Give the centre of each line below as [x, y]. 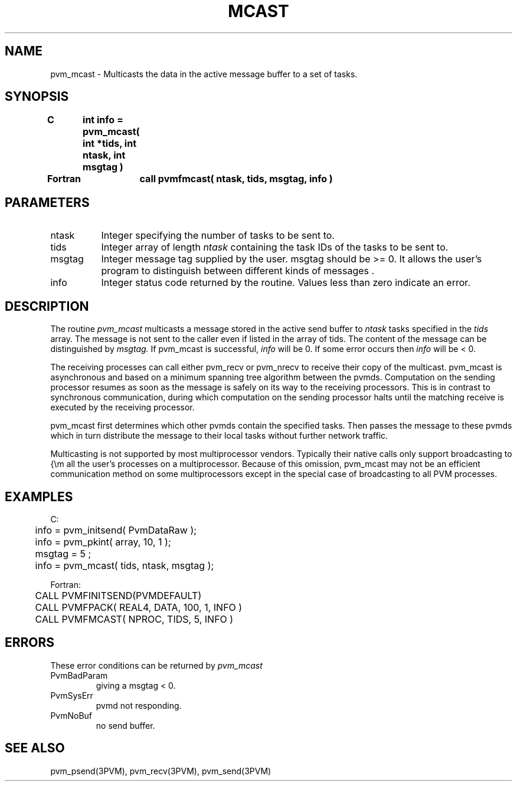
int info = [103, 120]
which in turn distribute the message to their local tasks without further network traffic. [219, 436]
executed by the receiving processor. [122, 407]
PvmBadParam [79, 675]
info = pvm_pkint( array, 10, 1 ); [103, 542]
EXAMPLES [39, 496]
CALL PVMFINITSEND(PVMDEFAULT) [118, 595]
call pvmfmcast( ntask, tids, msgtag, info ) [236, 179]
